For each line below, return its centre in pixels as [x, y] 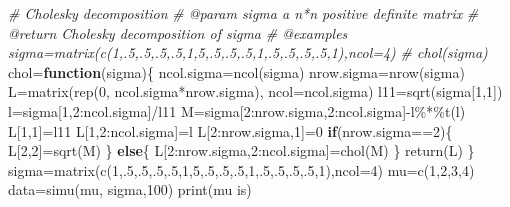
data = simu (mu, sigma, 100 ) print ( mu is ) [130, 189]
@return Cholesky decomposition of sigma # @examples [178, 32]
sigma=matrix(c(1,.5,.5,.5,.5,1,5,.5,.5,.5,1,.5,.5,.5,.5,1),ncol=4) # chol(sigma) [248, 52]
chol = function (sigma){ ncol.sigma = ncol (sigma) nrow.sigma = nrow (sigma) [236, 71]
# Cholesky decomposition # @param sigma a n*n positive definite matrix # [243, 13]
